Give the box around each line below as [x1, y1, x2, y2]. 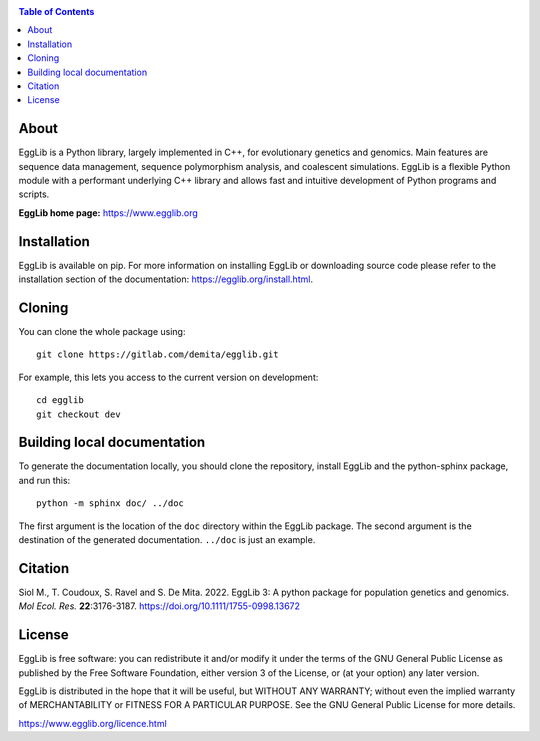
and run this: [18, 474, 71, 486]
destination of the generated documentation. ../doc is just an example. [18, 534, 316, 546]
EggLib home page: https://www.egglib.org [18, 206, 199, 219]
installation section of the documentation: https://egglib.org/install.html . [18, 273, 314, 285]
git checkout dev [36, 408, 121, 420]
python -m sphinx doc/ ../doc [36, 498, 185, 509]
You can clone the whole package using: [18, 326, 186, 338]
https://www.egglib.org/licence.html [18, 717, 167, 729]
